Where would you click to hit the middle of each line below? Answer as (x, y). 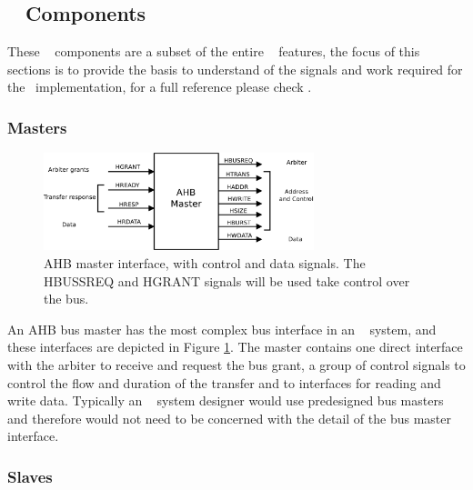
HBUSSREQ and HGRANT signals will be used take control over (227, 280)
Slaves (30, 476)
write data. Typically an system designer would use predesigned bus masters (226, 400)
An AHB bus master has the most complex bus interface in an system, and (222, 329)
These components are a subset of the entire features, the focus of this (214, 51)
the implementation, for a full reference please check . (160, 87)
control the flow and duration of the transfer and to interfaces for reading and (224, 382)
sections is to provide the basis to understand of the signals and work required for (235, 69)
